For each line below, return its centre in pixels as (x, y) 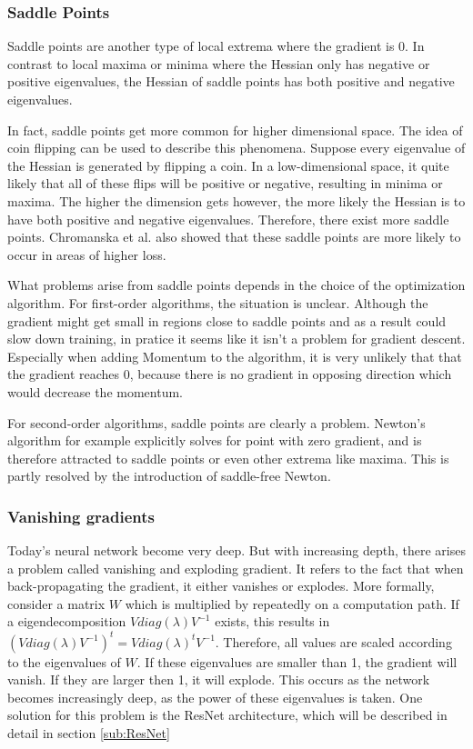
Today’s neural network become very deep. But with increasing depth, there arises (236, 550)
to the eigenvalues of (64, 661)
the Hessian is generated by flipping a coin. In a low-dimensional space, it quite (228, 165)
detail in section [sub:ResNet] (89, 732)
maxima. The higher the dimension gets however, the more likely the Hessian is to (236, 200)
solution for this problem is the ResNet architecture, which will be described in (227, 715)
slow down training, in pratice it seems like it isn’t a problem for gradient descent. (236, 339)
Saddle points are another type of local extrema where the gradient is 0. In (216, 46)
